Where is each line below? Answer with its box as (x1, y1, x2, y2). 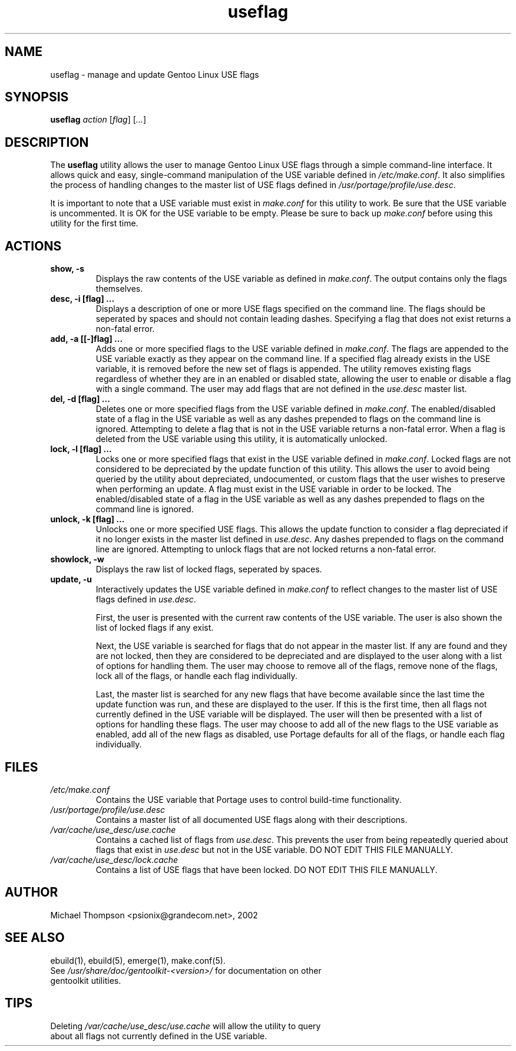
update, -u (50, 574, 92, 585)
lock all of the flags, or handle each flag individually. (95, 671, 297, 681)
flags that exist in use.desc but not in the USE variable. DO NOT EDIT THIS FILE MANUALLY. (95, 844, 454, 855)
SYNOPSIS (5, 90, 69, 105)
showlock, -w (50, 554, 104, 565)
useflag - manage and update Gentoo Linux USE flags (50, 69, 259, 80)
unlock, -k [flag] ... (50, 514, 125, 525)
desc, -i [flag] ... (50, 294, 115, 304)
